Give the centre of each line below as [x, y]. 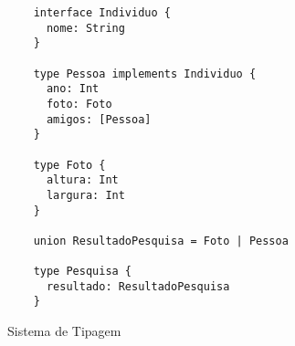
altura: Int [82, 180]
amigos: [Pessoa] [99, 119]
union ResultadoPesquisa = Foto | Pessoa [161, 241]
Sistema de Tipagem [64, 331]
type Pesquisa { [83, 272]
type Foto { [69, 165]
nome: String [85, 28]
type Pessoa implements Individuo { [145, 73]
